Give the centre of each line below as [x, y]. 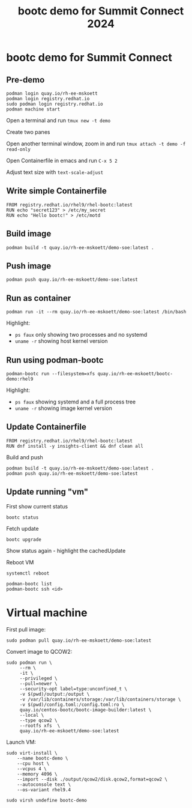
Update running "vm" [47, 492]
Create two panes [28, 132]
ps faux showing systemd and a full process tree [75, 402]
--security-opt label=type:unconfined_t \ [73, 689]
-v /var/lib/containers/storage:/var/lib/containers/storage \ [100, 699]
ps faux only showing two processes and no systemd [81, 335]
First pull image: [26, 629]
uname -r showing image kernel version [63, 408]
